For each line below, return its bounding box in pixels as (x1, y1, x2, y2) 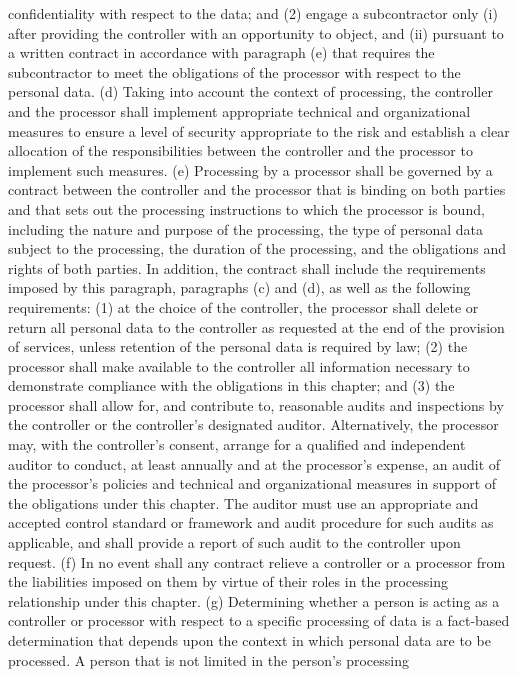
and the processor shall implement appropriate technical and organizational (8, 100, 471, 121)
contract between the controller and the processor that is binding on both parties (8, 179, 506, 200)
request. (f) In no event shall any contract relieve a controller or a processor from (8, 551, 506, 572)
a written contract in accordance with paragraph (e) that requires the (8, 42, 435, 63)
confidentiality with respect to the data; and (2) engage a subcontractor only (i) (8, 3, 498, 23)
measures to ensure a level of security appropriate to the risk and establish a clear (8, 120, 510, 141)
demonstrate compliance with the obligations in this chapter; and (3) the (8, 375, 455, 396)
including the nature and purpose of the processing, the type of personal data (8, 218, 483, 239)
